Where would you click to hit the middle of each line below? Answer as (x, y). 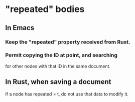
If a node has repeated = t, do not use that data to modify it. (67, 94)
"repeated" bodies (45, 9)
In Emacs (20, 28)
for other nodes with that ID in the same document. (58, 66)
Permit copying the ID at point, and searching (61, 55)
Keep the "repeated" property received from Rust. (68, 42)
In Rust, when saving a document (58, 82)
